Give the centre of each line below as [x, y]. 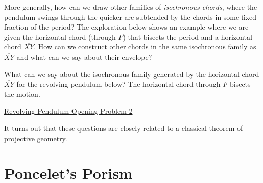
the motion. [22, 94]
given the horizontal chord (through [60, 36]
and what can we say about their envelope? [84, 56]
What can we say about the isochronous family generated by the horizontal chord [132, 74]
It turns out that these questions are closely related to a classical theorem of [124, 128]
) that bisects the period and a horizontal [187, 36]
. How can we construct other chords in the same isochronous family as [145, 47]
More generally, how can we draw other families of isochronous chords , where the [131, 7]
